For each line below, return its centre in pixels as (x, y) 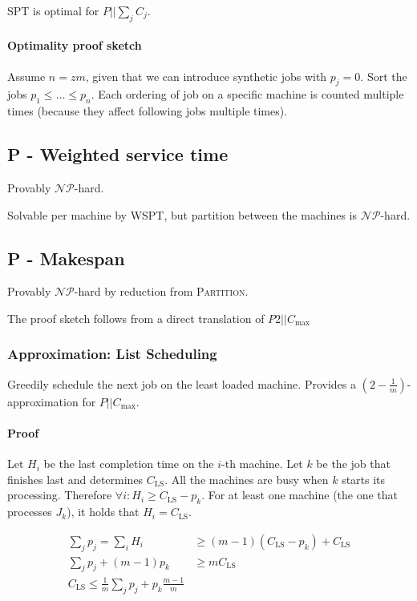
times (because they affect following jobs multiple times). (148, 111)
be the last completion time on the (129, 464)
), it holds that (103, 512)
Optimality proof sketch (75, 45)
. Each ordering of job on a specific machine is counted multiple (247, 94)
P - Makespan (66, 258)
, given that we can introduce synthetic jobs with (206, 76)
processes (30, 512)
